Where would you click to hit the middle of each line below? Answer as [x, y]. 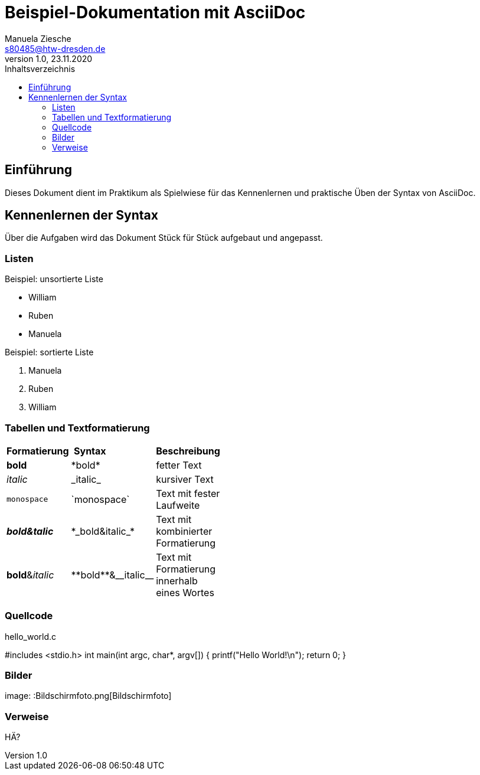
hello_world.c [31, 636]
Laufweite [178, 505]
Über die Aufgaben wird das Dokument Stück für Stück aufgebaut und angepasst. [164, 238]
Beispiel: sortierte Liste [49, 352]
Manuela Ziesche [38, 38]
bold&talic [30, 531]
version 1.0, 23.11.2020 [49, 58]
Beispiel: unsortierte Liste [54, 279]
